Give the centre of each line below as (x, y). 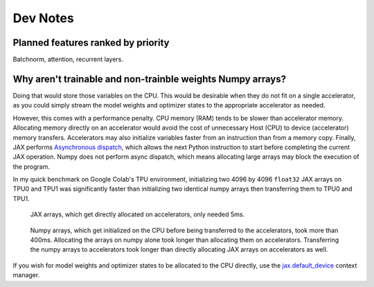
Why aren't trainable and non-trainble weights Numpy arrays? (150, 79)
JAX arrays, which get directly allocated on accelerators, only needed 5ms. (137, 214)
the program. (31, 166)
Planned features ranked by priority (91, 43)
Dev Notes (43, 18)
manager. (26, 275)
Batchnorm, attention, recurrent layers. (68, 60)
